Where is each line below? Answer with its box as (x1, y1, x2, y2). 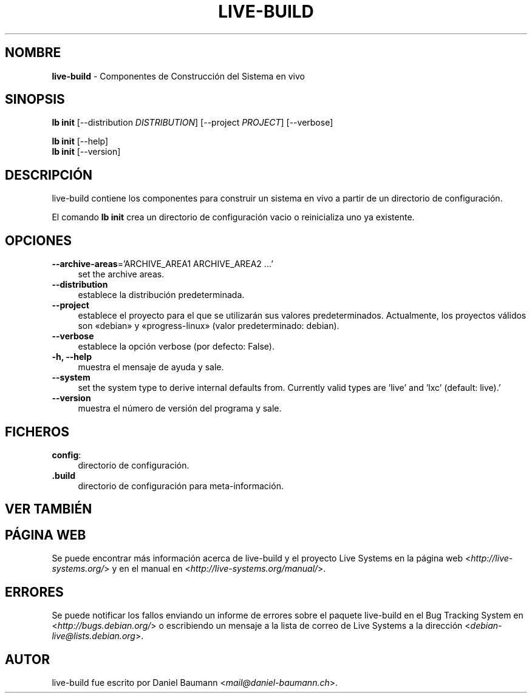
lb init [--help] (52, 136, 109, 147)
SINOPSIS (5, 92, 65, 107)
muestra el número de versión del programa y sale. (78, 403, 282, 414)
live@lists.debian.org (52, 631, 135, 642)
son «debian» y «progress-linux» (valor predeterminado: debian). (78, 320, 339, 331)
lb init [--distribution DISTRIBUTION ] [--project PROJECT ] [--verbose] (52, 117, 333, 128)
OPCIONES (5, 232, 72, 248)
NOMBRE (5, 45, 61, 61)
